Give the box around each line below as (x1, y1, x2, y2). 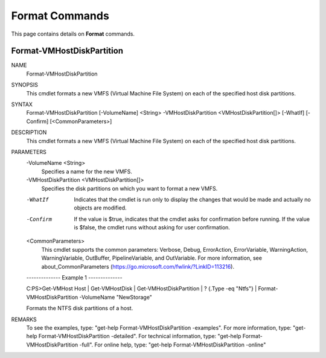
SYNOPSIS (11, 82, 39, 89)
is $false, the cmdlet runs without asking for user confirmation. (74, 224, 231, 231)
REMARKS (11, 316, 37, 323)
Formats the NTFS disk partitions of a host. (26, 305, 133, 312)
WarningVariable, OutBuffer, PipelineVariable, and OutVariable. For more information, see (41, 254, 263, 262)
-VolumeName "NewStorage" (79, 293, 152, 301)
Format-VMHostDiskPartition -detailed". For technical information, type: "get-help (38, 333, 241, 340)
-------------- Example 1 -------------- (26, 274, 123, 281)
